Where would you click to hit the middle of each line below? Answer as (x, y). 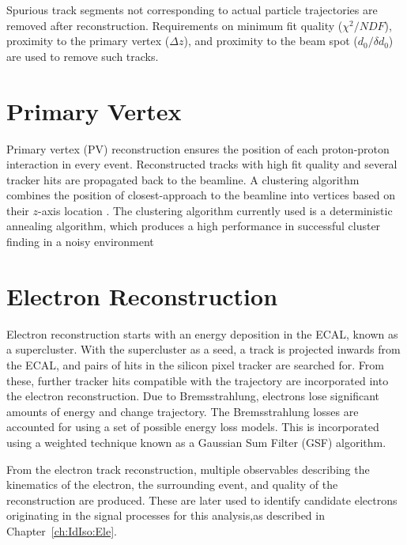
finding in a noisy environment (80, 242)
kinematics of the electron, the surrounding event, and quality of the (172, 484)
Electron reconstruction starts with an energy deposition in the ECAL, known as (202, 333)
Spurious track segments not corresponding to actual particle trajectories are (192, 9)
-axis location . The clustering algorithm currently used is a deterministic (215, 210)
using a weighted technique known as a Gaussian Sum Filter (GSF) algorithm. (196, 442)
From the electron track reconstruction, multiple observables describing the (188, 469)
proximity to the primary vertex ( (88, 41)
